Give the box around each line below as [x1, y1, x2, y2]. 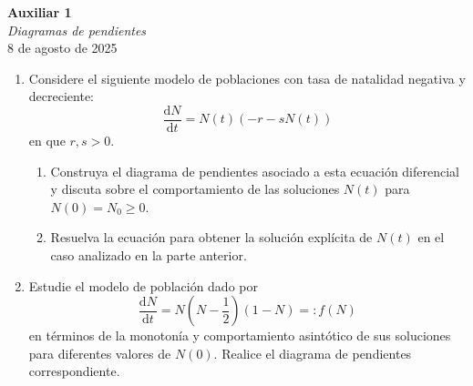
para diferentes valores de [28, 343, 171, 362]
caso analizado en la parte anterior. [50, 246, 247, 264]
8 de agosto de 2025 [7, 38, 118, 57]
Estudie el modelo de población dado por [28, 276, 258, 295]
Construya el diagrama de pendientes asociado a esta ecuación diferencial [50, 161, 459, 180]
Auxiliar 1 [7, 3, 72, 21]
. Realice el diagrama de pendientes [213, 343, 412, 362]
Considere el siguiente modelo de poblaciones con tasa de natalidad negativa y [28, 68, 466, 87]
